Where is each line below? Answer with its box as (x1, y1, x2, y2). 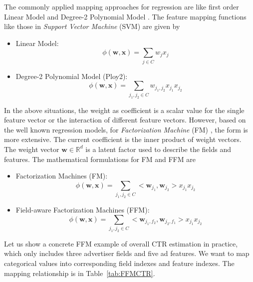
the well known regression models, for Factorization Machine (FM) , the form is (4, 124, 248, 134)
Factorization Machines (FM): (15, 170, 108, 181)
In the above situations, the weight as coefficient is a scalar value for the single (4, 104, 245, 115)
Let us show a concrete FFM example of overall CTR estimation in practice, (4, 238, 238, 248)
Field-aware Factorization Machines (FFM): (15, 204, 150, 215)
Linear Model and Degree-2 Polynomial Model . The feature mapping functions (4, 11, 247, 21)
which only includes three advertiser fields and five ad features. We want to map (4, 248, 250, 258)
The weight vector (4, 143, 59, 154)
